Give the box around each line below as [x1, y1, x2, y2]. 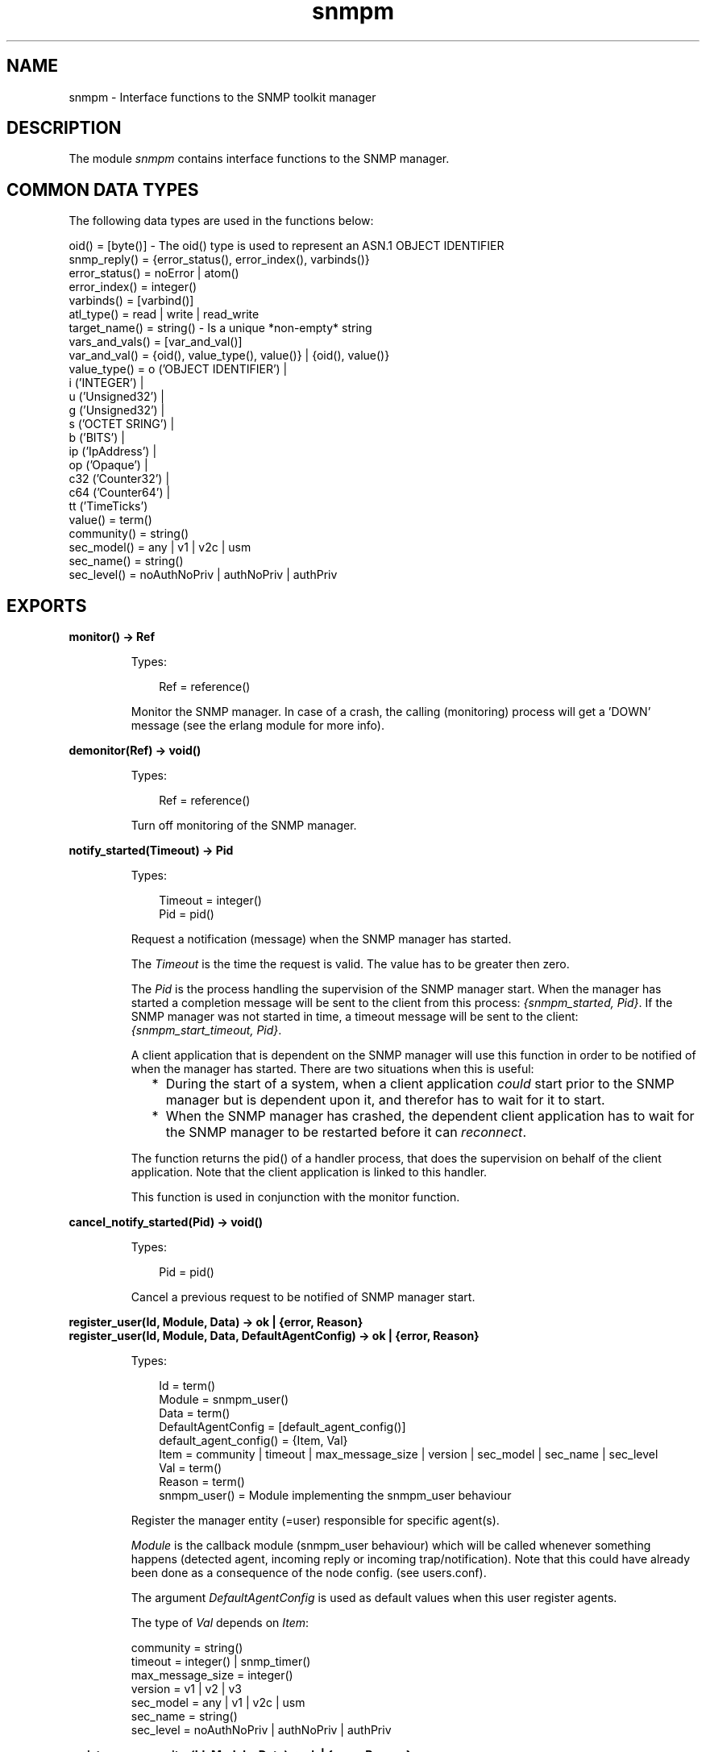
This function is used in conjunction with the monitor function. [131, 1190, 460, 1205]
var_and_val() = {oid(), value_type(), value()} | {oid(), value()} [69, 348, 390, 363]
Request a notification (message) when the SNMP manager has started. [131, 932, 512, 947]
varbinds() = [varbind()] [69, 293, 194, 308]
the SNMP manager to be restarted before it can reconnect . [165, 1124, 526, 1141]
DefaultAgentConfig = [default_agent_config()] [159, 1420, 406, 1434]
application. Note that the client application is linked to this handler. [131, 1165, 488, 1180]
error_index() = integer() [69, 280, 197, 294]
